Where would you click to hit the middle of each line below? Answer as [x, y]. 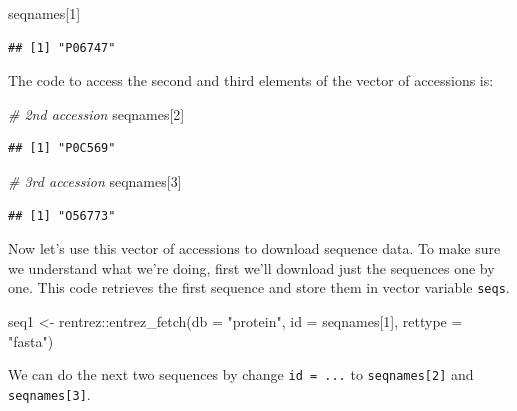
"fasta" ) [31, 340]
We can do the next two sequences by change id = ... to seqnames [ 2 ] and [241, 374]
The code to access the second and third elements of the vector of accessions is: [251, 80]
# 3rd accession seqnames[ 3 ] [95, 180]
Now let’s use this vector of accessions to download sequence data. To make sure [254, 248]
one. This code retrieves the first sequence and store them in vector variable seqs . [259, 287]
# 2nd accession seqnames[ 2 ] [96, 113]
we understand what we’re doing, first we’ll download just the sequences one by [251, 267]
